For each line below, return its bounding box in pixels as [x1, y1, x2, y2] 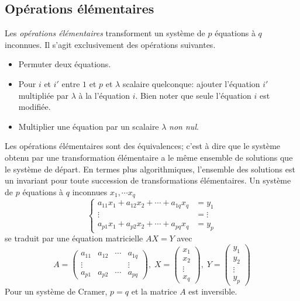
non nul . [169, 120, 199, 132]
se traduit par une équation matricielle [5, 232, 143, 244]
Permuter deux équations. [18, 58, 111, 70]
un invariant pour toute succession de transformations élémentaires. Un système [5, 174, 291, 186]
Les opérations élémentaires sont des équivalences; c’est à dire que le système [5, 140, 281, 152]
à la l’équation [78, 89, 130, 101]
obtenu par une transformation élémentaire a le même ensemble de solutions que [5, 151, 293, 163]
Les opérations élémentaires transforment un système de [5, 27, 205, 39]
